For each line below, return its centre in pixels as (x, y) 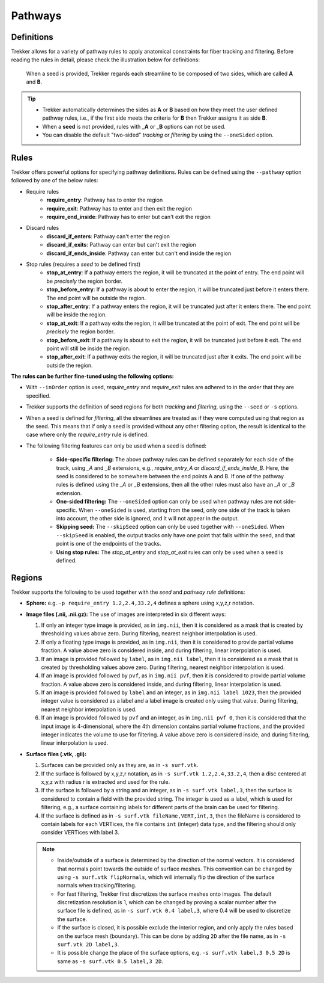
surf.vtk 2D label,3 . (88, 944)
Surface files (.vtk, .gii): (56, 754)
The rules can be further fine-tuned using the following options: (92, 377)
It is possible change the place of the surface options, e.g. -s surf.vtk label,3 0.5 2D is (174, 953)
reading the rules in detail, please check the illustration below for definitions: (106, 60)
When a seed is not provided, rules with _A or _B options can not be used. (134, 126)
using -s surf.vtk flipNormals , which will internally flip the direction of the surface (166, 877)
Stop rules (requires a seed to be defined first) (83, 264)
